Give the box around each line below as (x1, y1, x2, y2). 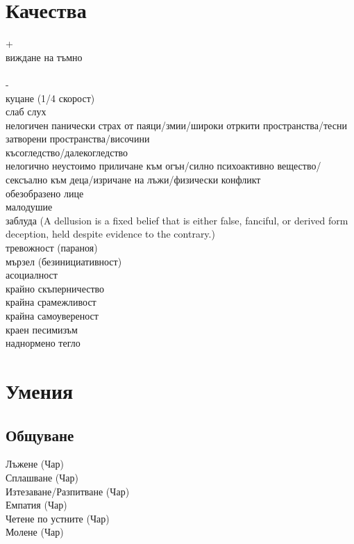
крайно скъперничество (6, 281, 105, 295)
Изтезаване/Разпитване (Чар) (6, 484, 130, 498)
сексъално (6, 172, 48, 187)
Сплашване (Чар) (6, 470, 79, 484)
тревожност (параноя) (6, 240, 98, 255)
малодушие (6, 199, 53, 214)
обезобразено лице (6, 186, 84, 200)
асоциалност (6, 267, 58, 282)
